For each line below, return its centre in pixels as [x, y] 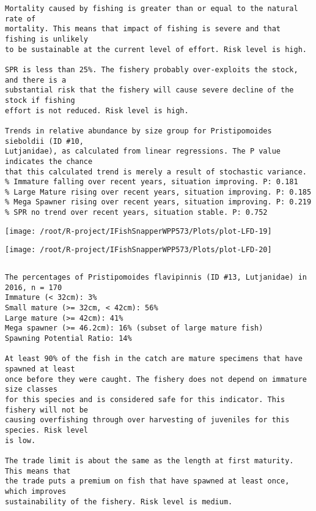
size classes [31, 390]
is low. [20, 440]
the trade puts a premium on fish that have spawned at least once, [147, 481]
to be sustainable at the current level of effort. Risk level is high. [156, 49]
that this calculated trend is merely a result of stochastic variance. [156, 172]
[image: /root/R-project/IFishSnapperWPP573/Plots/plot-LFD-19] [138, 231]
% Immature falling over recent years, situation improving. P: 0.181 [152, 182]
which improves [36, 491]
